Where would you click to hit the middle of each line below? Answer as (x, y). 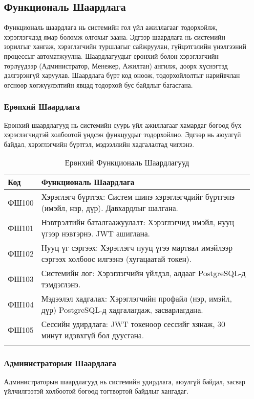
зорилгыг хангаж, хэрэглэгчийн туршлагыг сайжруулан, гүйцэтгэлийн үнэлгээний (125, 46)
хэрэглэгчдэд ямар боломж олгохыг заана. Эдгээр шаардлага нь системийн (115, 36)
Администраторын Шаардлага (60, 363)
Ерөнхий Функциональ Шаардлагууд (127, 163)
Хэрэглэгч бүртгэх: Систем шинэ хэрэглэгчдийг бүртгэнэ (138, 197)
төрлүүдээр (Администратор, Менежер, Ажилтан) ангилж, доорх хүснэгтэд (116, 65)
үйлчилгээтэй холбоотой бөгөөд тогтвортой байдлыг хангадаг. (96, 391)
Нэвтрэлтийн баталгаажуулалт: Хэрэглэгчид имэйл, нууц (138, 222)
